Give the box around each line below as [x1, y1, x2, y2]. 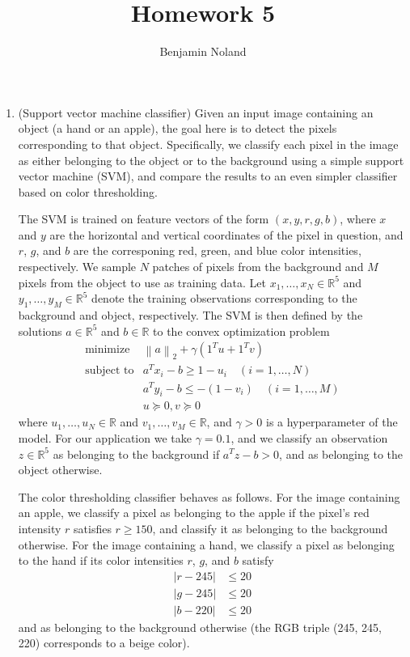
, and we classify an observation [230, 429, 388, 446]
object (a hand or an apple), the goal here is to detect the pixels [18, 120, 337, 137]
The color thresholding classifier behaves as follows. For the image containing [18, 488, 400, 505]
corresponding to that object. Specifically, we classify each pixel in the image [18, 135, 399, 152]
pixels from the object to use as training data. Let [18, 273, 266, 290]
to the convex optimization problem [153, 322, 330, 339]
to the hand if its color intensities [18, 552, 184, 569]
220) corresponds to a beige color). [18, 634, 190, 651]
